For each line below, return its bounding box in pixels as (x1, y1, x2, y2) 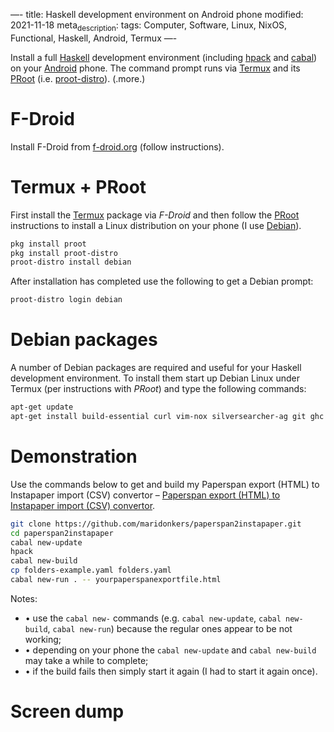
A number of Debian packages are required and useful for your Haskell (10, 362, 302, 374)
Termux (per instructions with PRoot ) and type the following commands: (10, 383, 307, 395)
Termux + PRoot (10, 175, 147, 198)
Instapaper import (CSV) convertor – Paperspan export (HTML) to (10, 489, 281, 501)
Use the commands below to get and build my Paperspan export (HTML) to (10, 478, 320, 490)
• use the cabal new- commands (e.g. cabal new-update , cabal (24, 612, 282, 624)
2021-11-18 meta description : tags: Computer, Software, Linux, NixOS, (10, 19, 288, 33)
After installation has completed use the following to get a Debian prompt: (10, 275, 314, 288)
